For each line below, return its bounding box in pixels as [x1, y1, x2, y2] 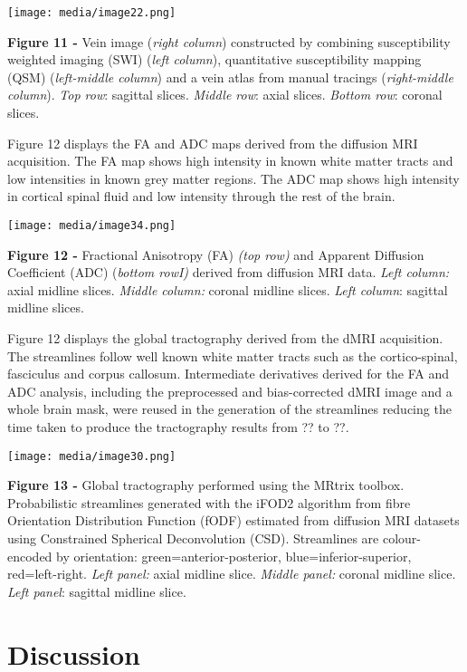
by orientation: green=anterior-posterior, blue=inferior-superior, [56, 546, 412, 565]
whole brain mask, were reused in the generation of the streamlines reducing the [7, 399, 452, 418]
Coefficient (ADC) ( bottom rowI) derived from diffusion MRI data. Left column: [7, 263, 450, 282]
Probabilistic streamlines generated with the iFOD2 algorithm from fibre [7, 493, 411, 512]
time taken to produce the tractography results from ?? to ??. [7, 418, 349, 436]
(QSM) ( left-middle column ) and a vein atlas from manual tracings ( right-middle [7, 67, 453, 86]
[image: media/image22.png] [7, 6, 176, 19]
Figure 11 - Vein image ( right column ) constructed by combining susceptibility [7, 32, 451, 51]
